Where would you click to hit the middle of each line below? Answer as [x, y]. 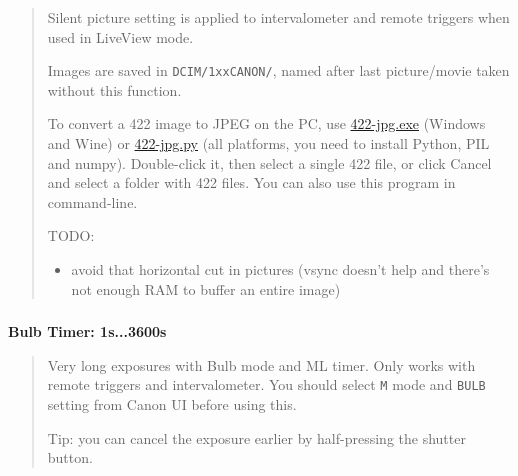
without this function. [114, 89]
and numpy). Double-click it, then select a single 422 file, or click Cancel [269, 162]
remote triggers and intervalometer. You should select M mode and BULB [266, 384]
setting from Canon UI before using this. [172, 403]
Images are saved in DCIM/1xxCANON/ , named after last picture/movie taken [278, 70]
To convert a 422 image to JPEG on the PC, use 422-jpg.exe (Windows [266, 123]
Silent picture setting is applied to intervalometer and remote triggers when [278, 17]
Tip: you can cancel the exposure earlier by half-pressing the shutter [256, 437]
